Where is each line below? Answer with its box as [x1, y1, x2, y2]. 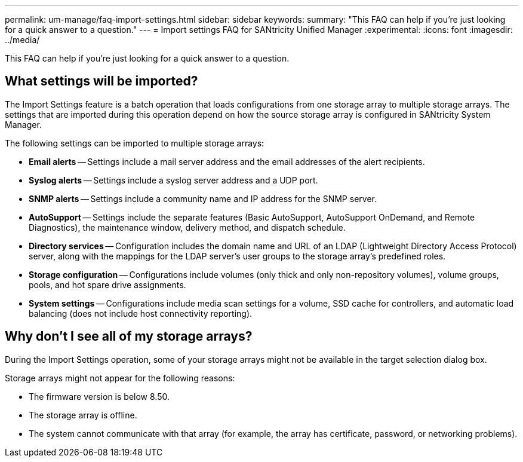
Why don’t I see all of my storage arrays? [5, 329, 253, 344]
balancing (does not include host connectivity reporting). [29, 308, 253, 319]
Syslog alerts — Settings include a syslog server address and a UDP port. [29, 175, 318, 185]
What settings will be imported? [5, 74, 198, 89]
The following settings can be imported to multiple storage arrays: [5, 137, 264, 148]
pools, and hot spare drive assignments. [29, 279, 186, 290]
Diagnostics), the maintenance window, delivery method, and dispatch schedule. [29, 222, 346, 232]
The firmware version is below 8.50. [29, 391, 170, 402]
